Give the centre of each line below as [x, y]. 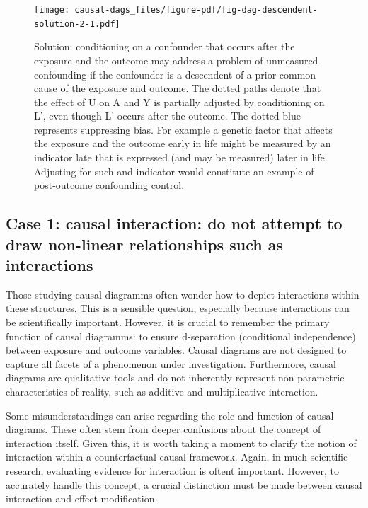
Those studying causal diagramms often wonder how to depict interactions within [183, 294]
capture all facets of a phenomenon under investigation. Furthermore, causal [171, 363]
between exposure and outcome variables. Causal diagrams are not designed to [176, 350]
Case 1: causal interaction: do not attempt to [174, 223]
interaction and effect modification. [82, 498]
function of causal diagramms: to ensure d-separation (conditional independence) [181, 336]
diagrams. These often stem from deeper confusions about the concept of [163, 429]
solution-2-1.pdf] [77, 24]
